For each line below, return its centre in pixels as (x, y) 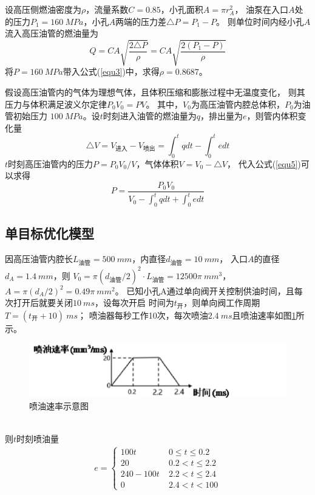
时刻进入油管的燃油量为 (150, 116)
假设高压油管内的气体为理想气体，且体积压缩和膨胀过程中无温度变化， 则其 (155, 92)
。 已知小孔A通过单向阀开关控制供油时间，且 (205, 290)
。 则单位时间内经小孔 (260, 21)
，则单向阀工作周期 (222, 303)
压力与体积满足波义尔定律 (56, 104)
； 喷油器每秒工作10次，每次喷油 (143, 315)
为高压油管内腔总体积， (238, 104)
